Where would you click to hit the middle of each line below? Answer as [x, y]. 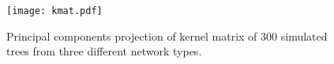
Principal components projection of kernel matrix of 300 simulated [167, 36]
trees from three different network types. [104, 51]
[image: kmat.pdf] [54, 11]
